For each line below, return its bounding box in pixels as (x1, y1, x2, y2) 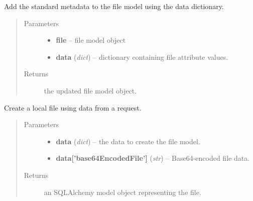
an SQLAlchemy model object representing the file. (44, 186, 201, 197)
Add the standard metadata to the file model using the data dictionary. (4, 1, 224, 11)
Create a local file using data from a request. (4, 102, 142, 113)
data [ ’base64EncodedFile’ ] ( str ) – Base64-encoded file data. (56, 153, 250, 163)
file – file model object (56, 35, 126, 45)
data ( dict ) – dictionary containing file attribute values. (56, 51, 228, 62)
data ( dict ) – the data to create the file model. (56, 136, 200, 146)
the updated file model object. (44, 85, 137, 95)
